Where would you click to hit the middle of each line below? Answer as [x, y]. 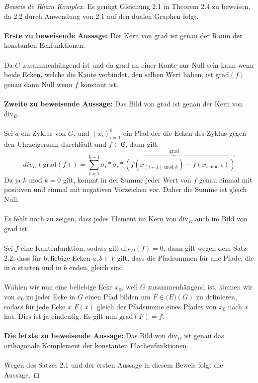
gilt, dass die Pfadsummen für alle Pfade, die [185, 257]
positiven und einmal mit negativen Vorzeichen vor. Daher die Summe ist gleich [126, 189]
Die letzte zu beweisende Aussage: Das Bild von [85, 335]
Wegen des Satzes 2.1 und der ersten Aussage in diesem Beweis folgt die [114, 365]
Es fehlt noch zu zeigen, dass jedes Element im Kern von [90, 219]
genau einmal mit [226, 179]
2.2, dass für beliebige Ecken [47, 257]
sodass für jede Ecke [35, 306]
